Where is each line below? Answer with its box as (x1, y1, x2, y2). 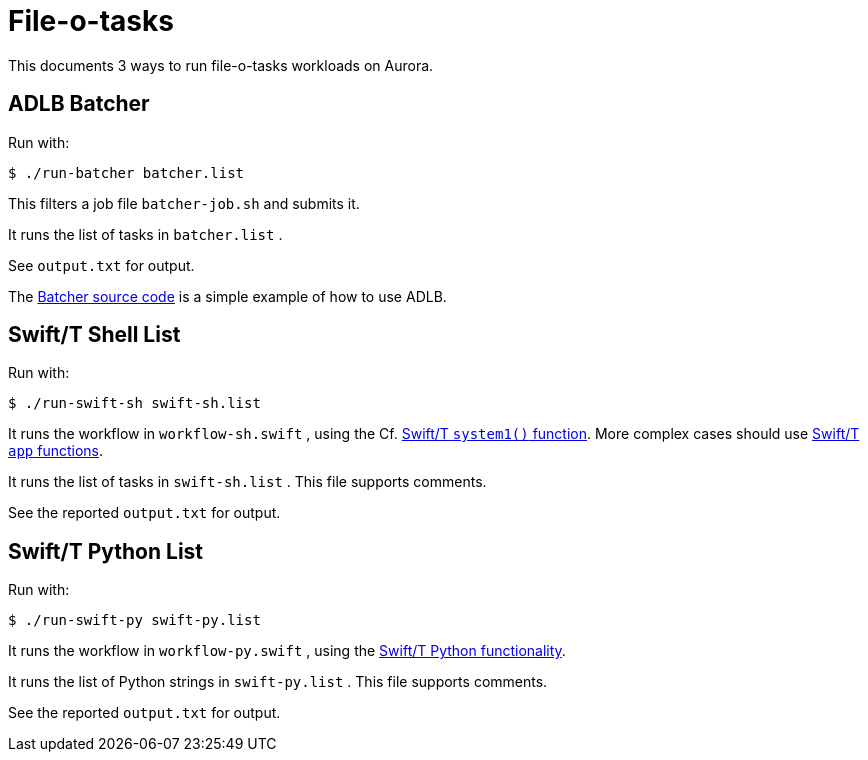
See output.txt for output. (8, 256, 195, 274)
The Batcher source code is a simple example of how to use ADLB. (8, 287, 447, 305)
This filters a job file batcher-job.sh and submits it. (8, 194, 360, 212)
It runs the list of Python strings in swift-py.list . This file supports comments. (8, 673, 548, 691)
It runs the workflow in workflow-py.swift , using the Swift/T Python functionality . (8, 642, 566, 660)
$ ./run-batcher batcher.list (8, 164, 245, 181)
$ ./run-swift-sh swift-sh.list (8, 395, 261, 412)
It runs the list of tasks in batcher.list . (8, 225, 283, 243)
